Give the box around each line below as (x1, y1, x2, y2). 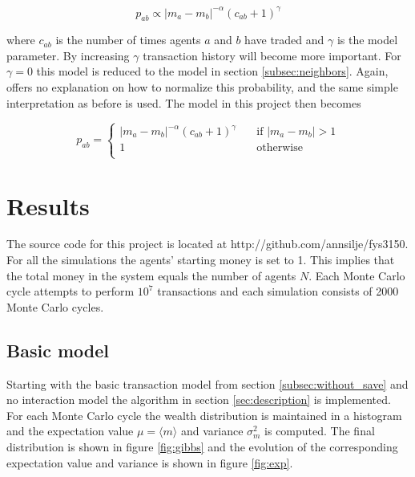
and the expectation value (6, 422, 134, 439)
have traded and (244, 31, 324, 48)
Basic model (6, 337, 109, 362)
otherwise (256, 142, 303, 154)
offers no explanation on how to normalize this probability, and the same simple (6, 79, 398, 96)
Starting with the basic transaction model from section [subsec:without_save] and (6, 375, 409, 392)
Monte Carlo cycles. (6, 298, 104, 315)
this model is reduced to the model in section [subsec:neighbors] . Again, (36, 63, 389, 79)
